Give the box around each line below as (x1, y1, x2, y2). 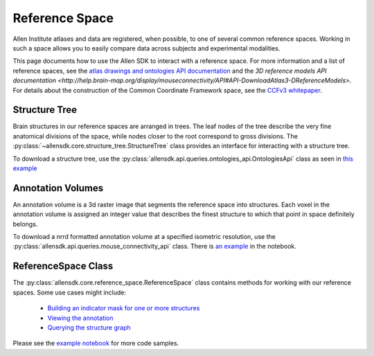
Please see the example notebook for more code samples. (12, 339, 179, 348)
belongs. (12, 220, 38, 228)
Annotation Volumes (12, 182, 104, 194)
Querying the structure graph (47, 323, 131, 332)
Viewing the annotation (47, 314, 114, 322)
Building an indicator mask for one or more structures (47, 304, 200, 312)
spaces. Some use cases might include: (12, 288, 126, 296)
